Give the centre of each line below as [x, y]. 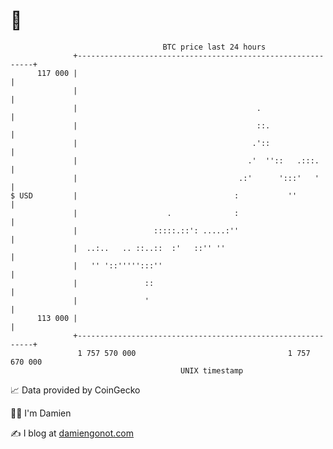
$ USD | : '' [154, 195]
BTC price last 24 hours [214, 47]
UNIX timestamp [212, 370]
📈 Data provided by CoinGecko [75, 390]
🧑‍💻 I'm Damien [41, 413]
